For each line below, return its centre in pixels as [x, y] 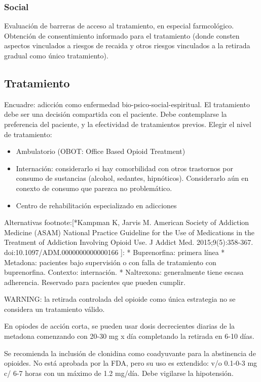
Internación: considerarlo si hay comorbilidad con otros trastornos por [124, 168]
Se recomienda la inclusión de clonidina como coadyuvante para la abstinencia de [130, 353]
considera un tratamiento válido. [54, 309]
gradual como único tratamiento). [56, 55]
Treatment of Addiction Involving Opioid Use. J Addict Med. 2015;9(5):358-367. [129, 242]
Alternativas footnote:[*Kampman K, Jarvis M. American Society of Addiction [127, 222]
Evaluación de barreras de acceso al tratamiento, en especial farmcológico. [119, 26]
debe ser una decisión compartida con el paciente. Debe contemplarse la [116, 114]
